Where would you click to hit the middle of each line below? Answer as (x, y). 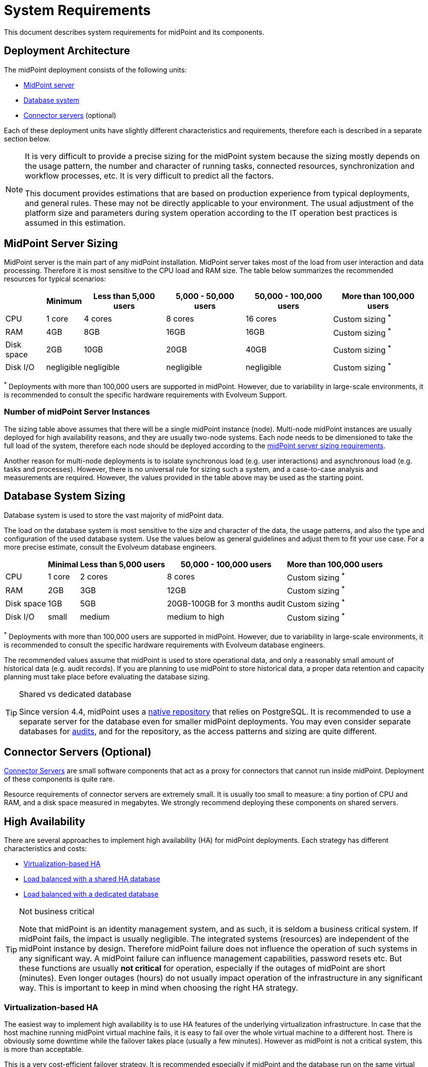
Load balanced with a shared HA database (92, 879)
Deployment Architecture (67, 51)
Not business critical (57, 912)
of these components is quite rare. (59, 779)
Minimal (63, 564)
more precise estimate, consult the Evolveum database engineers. (110, 547)
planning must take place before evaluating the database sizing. (107, 676)
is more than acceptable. (44, 1049)
